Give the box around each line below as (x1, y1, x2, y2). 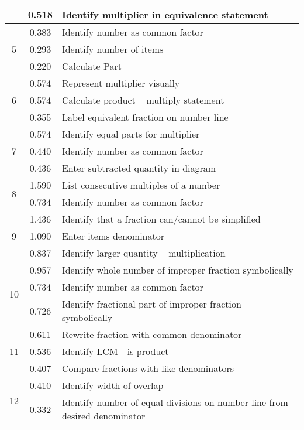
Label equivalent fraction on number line (61, 110, 229, 124)
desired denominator (61, 409, 146, 422)
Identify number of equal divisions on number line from (61, 395, 288, 409)
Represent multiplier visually (61, 76, 180, 90)
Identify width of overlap (61, 378, 164, 392)
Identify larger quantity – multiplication (61, 246, 226, 260)
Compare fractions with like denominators (61, 361, 234, 375)
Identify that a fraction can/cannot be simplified (61, 212, 261, 226)
